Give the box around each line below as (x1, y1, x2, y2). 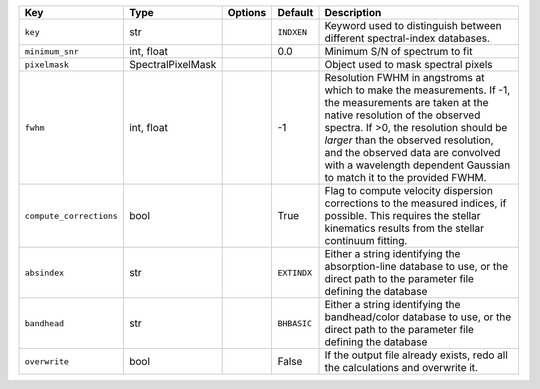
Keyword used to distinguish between (324, 19, 502, 32)
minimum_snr (24, 46, 79, 57)
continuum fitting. (324, 234, 408, 247)
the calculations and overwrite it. (324, 361, 479, 374)
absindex (24, 267, 65, 278)
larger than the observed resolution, (324, 133, 494, 147)
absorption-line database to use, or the (324, 260, 509, 273)
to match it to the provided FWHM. (324, 171, 487, 184)
